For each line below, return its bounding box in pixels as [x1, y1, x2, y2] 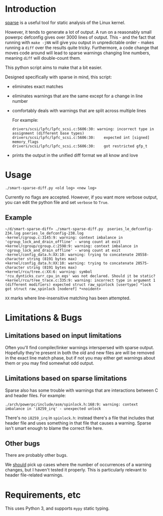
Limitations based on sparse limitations [5, 374, 127, 382]
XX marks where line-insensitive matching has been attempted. [5, 295, 131, 301]
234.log [5, 231, 21, 236]
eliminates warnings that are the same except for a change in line [12, 93, 143, 99]
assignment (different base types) [12, 131, 85, 135]
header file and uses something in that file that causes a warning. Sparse [5, 420, 152, 426]
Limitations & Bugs [5, 312, 82, 323]
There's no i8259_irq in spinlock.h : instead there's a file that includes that [5, 415, 154, 421]
